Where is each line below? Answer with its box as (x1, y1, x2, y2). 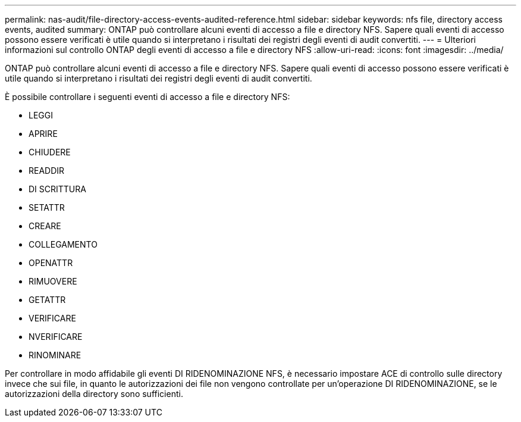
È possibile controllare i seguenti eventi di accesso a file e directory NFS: (5, 92, 290, 102)
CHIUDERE (29, 147, 71, 157)
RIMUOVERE (29, 276, 77, 286)
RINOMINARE (29, 350, 81, 360)
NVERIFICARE (29, 332, 83, 342)
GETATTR (29, 295, 66, 305)
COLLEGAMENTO (29, 239, 98, 249)
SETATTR (29, 202, 65, 212)
